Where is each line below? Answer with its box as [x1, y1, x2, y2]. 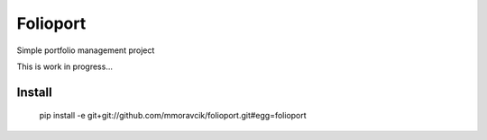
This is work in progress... [16, 61, 113, 72]
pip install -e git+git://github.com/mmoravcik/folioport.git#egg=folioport [39, 110, 307, 121]
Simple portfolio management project [16, 45, 155, 56]
